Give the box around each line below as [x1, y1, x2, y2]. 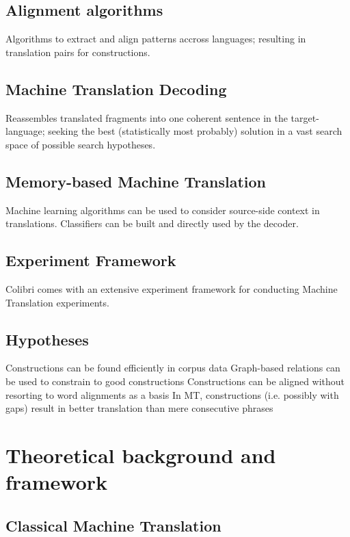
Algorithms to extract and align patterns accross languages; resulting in [5, 31, 306, 46]
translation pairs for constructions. [5, 44, 150, 59]
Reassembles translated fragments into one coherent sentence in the [5, 110, 288, 125]
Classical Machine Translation [5, 514, 221, 536]
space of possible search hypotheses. [5, 137, 156, 151]
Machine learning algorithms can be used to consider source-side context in [5, 202, 320, 217]
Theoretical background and [5, 441, 276, 469]
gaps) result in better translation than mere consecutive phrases [5, 401, 273, 415]
